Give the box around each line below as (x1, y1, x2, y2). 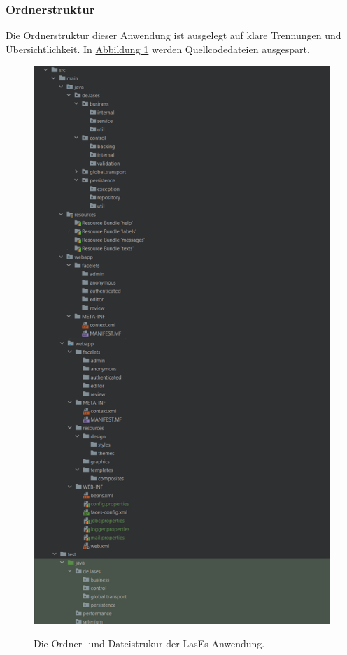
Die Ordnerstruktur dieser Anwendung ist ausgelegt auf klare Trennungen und (6, 28, 341, 43)
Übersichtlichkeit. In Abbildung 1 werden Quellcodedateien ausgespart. (6, 41, 310, 56)
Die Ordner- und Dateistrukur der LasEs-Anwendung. (34, 636, 265, 651)
